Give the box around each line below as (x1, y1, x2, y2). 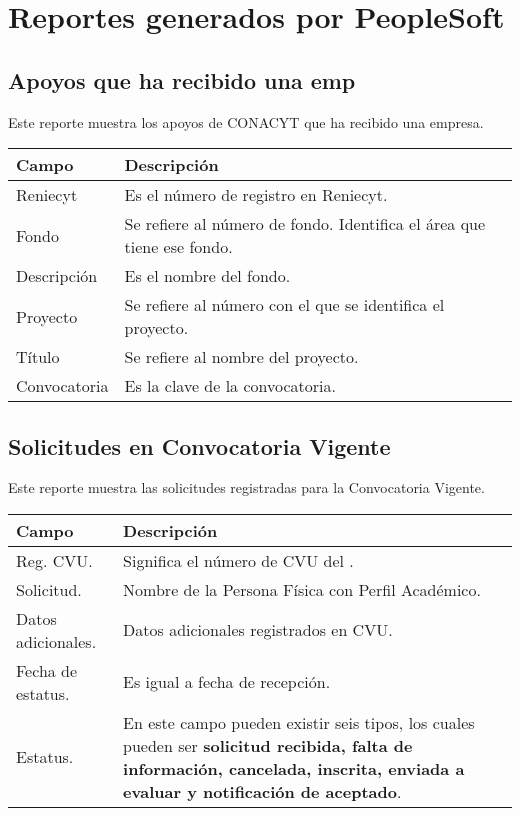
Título (16, 345, 60, 369)
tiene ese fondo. (124, 235, 233, 259)
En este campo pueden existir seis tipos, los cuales (123, 710, 475, 734)
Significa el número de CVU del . (123, 548, 354, 572)
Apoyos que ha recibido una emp (8, 64, 356, 95)
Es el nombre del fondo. (124, 264, 291, 288)
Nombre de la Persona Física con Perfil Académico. (123, 577, 481, 601)
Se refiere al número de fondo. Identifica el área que (124, 212, 486, 236)
